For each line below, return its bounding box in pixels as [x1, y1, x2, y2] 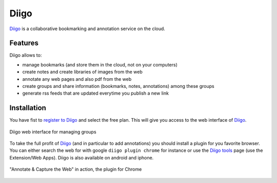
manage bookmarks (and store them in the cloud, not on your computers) [22, 61, 178, 67]
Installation [9, 104, 46, 112]
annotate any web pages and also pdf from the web [22, 76, 132, 82]
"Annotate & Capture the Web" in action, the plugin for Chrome [9, 166, 142, 172]
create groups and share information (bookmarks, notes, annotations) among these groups [22, 83, 215, 89]
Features [9, 39, 38, 48]
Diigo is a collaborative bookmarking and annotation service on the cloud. [9, 26, 165, 32]
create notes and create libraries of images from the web [22, 69, 143, 75]
